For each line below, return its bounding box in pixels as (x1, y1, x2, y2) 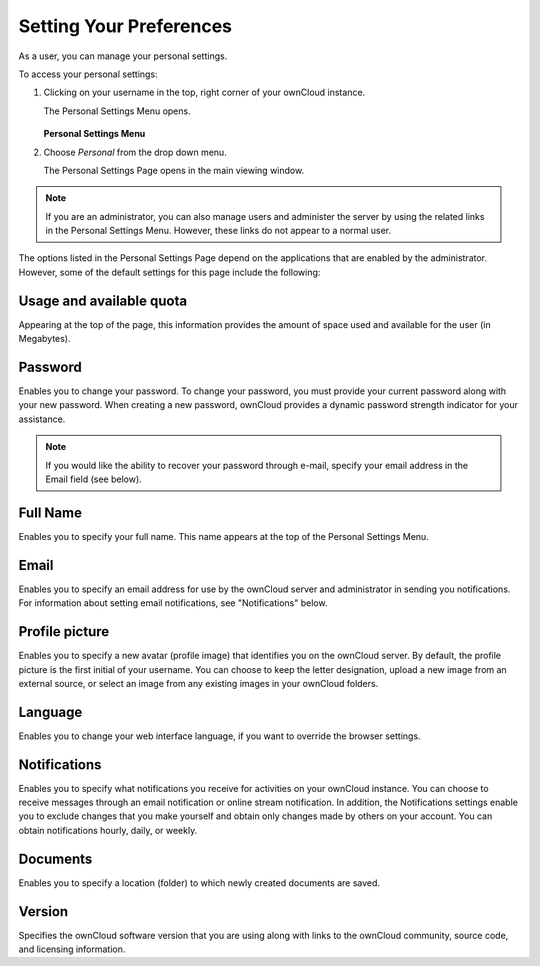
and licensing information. (18, 943, 126, 955)
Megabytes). (18, 333, 71, 345)
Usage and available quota (18, 292, 188, 309)
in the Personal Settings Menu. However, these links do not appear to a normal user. (45, 225, 392, 237)
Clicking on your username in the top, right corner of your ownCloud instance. (43, 86, 366, 99)
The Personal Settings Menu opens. (43, 105, 191, 117)
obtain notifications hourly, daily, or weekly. (18, 824, 198, 836)
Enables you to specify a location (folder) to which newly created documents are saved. (18, 876, 380, 889)
